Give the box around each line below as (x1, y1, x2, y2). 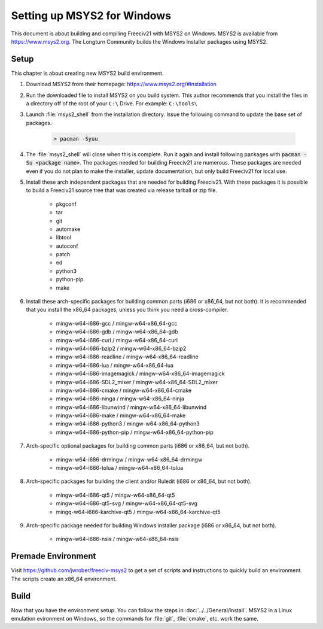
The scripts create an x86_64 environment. (11, 575, 117, 582)
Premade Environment (11, 551, 96, 561)
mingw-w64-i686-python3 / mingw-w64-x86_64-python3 (56, 420, 200, 427)
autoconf (56, 242, 78, 250)
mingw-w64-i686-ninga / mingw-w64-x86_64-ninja (56, 395, 185, 402)
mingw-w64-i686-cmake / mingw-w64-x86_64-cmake (56, 387, 192, 394)
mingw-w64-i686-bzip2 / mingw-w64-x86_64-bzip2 (56, 345, 187, 352)
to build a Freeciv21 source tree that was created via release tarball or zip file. (26, 187, 218, 194)
